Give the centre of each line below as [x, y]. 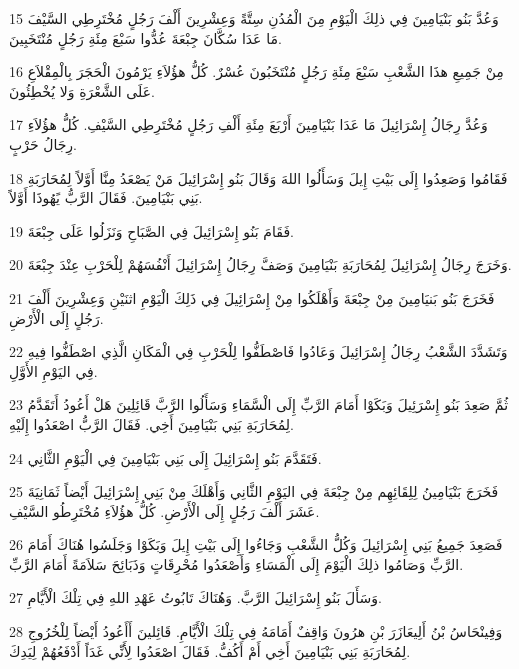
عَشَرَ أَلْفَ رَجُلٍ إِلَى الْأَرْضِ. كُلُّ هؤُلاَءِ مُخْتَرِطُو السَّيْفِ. [164, 510]
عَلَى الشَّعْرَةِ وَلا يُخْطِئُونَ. [82, 90]
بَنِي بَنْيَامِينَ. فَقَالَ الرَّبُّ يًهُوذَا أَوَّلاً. [106, 197]
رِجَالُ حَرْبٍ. [43, 143]
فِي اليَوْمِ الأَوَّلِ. [53, 370]
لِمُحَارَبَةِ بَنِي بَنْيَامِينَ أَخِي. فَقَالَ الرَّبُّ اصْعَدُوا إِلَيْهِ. [151, 423]
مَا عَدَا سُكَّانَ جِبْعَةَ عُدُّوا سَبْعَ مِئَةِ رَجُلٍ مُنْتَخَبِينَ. [145, 37]
